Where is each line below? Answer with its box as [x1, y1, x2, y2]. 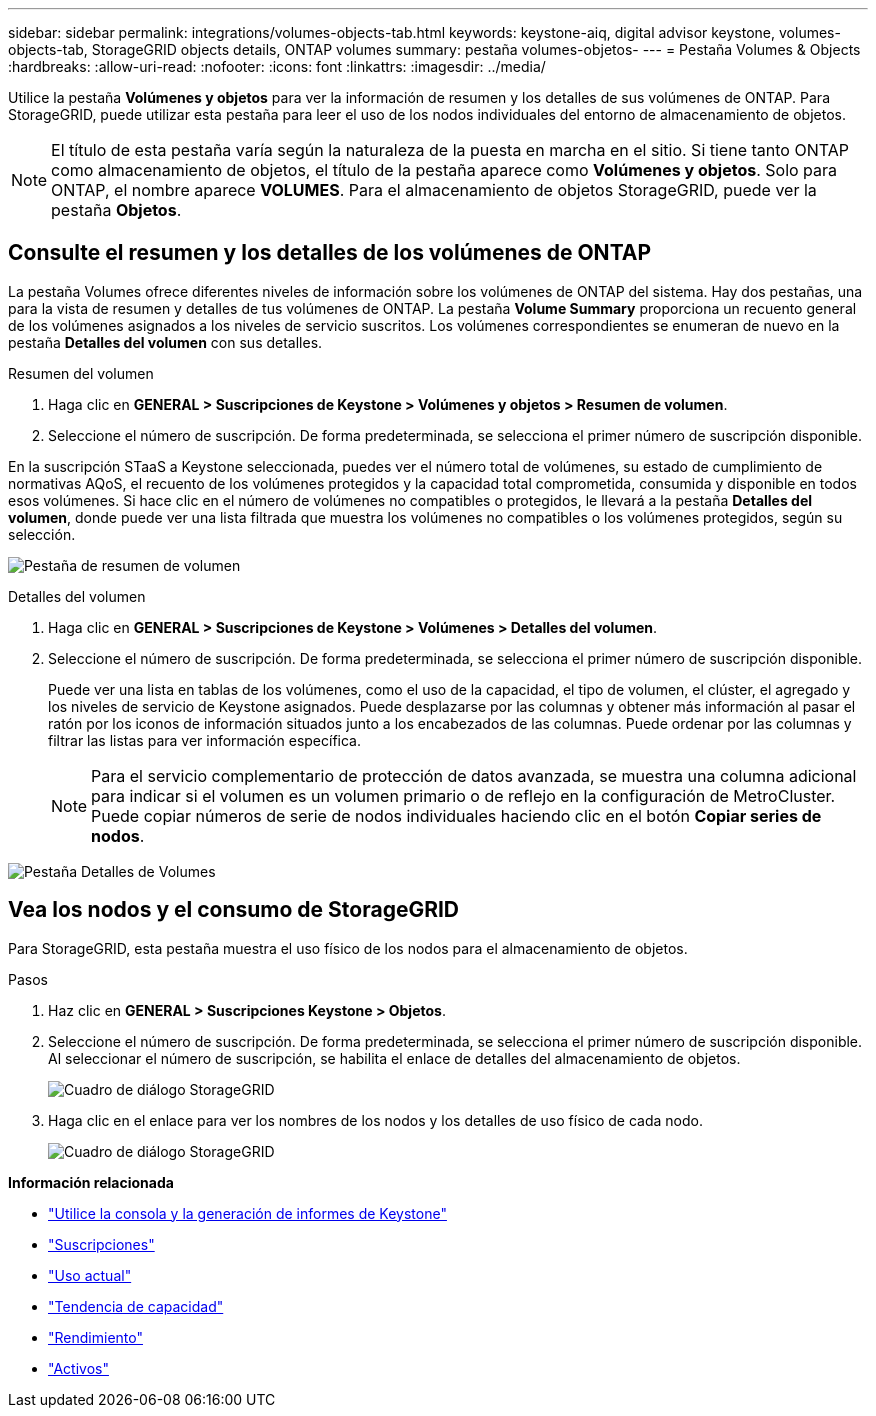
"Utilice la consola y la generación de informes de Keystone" [48, 1204, 447, 1222]
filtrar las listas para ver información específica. [48, 731, 361, 749]
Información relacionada [8, 1173, 174, 1191]
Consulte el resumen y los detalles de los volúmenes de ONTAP [8, 240, 652, 266]
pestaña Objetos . [51, 200, 182, 220]
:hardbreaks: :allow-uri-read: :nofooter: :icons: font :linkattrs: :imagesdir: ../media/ [8, 58, 546, 75]
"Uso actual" [48, 1266, 132, 1284]
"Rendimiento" [48, 1328, 143, 1346]
